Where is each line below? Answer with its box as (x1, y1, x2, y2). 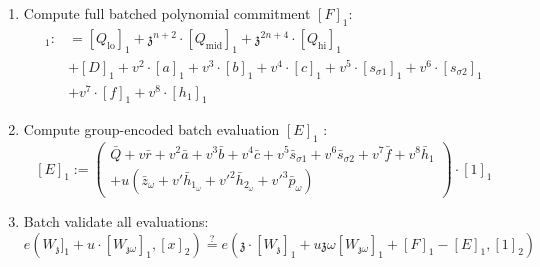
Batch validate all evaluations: (23, 211, 209, 232)
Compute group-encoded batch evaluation (23, 119, 280, 140)
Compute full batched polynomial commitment (23, 3, 311, 23)
